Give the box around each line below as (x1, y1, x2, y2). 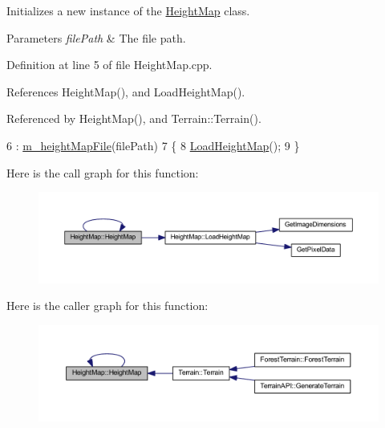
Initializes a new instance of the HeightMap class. (6, 2, 250, 18)
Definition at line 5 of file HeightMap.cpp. (6, 56, 213, 73)
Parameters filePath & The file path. (6, 29, 186, 46)
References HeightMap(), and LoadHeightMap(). (6, 83, 245, 100)
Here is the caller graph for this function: (6, 297, 209, 314)
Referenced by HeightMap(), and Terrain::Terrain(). (6, 110, 261, 127)
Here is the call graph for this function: (6, 164, 199, 181)
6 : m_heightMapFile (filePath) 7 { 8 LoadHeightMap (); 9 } (6, 137, 300, 153)
